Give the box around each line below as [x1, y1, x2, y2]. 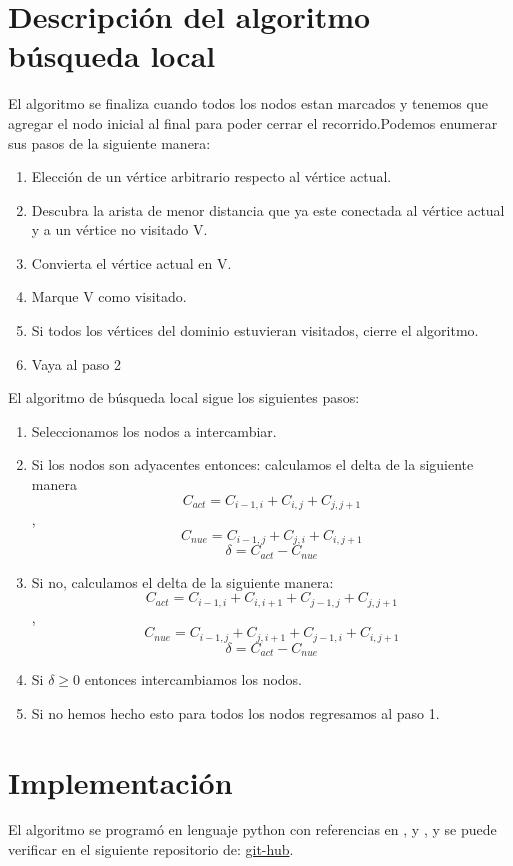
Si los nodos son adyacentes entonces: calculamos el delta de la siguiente [31, 454, 474, 475]
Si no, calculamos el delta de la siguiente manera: [31, 571, 334, 592]
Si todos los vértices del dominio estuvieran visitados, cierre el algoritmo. [31, 320, 479, 341]
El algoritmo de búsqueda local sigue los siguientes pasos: [8, 387, 360, 408]
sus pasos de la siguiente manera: [8, 132, 211, 153]
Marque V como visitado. [31, 286, 187, 307]
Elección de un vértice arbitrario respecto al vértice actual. [31, 166, 392, 187]
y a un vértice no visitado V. [31, 219, 208, 240]
